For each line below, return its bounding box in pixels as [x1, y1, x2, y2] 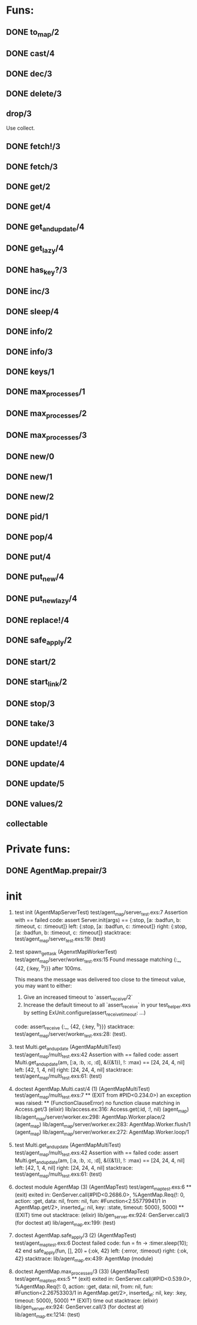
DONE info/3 [6, 346, 53, 357]
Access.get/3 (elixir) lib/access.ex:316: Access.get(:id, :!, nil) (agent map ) [14, 1106, 189, 1114]
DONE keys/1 [6, 367, 55, 376]
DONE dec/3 [6, 68, 52, 78]
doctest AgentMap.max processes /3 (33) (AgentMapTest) [14, 1268, 150, 1276]
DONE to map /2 [6, 27, 60, 38]
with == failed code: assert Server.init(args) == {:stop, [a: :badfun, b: [14, 917, 181, 924]
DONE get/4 [6, 202, 51, 212]
